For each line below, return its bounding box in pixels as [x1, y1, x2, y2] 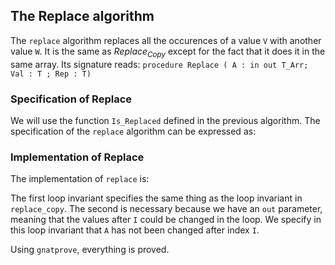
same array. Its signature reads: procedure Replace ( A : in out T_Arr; [10, 58, 309, 70]
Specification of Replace [10, 92, 133, 106]
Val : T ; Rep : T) [10, 69, 92, 79]
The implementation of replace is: [10, 173, 150, 185]
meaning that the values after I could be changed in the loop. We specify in [10, 214, 322, 226]
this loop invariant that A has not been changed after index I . [10, 224, 260, 236]
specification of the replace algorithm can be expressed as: [10, 125, 257, 137]
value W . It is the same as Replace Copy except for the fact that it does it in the [10, 45, 326, 59]
